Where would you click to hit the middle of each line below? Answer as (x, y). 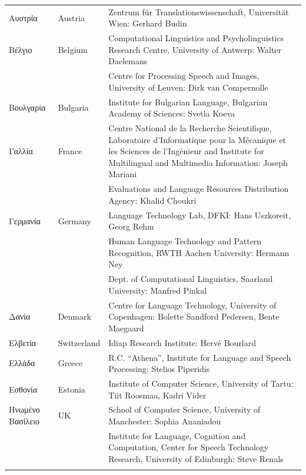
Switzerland (79, 342)
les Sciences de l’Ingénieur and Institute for (186, 151)
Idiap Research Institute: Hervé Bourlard (182, 342)
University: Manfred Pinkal (158, 290)
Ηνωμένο (24, 409)
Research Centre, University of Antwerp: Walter (195, 49)
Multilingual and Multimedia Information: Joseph (198, 162)
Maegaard (126, 328)
